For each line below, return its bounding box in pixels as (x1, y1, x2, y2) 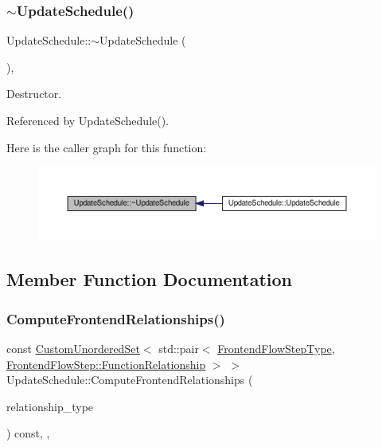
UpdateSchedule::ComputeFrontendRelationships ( (6, 371, 253, 388)
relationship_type (6, 398, 94, 414)
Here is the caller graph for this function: (6, 139, 207, 155)
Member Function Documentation (6, 267, 293, 292)
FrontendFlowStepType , (217, 340, 335, 357)
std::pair (158, 340, 199, 357)
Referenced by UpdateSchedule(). (6, 112, 170, 128)
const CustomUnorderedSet (6, 340, 140, 357)
